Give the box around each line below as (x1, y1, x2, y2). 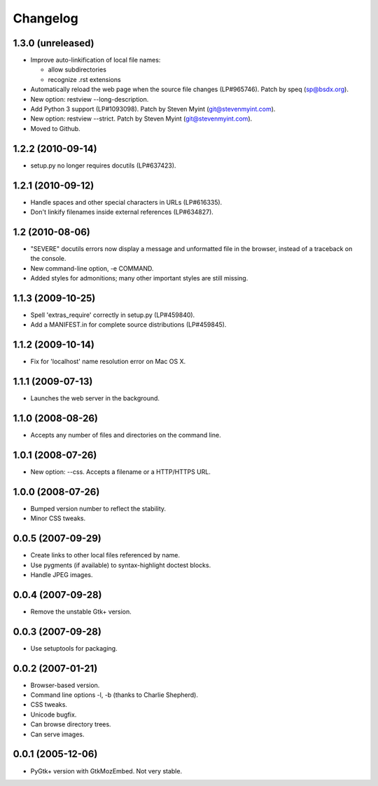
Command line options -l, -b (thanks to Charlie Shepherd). (30, 691, 199, 699)
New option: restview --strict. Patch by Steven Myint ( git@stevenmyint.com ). (30, 114, 253, 123)
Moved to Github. (30, 124, 80, 133)
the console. (30, 255, 66, 263)
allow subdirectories (48, 65, 106, 74)
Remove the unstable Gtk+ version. (30, 607, 132, 616)
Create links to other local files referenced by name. (30, 551, 180, 560)
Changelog (13, 11, 78, 26)
